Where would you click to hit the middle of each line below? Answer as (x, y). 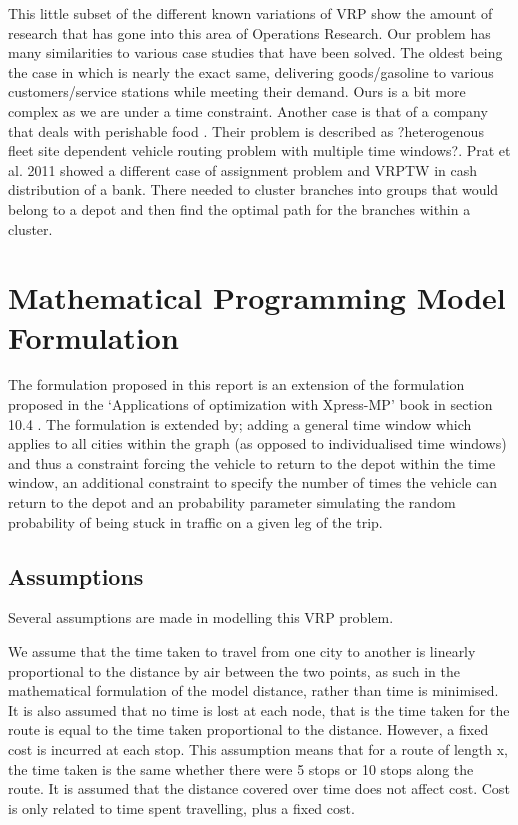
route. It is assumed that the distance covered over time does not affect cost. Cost (259, 788)
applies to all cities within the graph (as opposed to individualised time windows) (257, 443)
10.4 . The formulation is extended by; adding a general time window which (240, 423)
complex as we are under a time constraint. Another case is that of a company (248, 110)
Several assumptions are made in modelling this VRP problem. (201, 617)
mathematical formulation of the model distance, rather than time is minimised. (253, 690)
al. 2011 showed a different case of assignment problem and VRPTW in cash (243, 169)
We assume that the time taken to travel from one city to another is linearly (242, 650)
